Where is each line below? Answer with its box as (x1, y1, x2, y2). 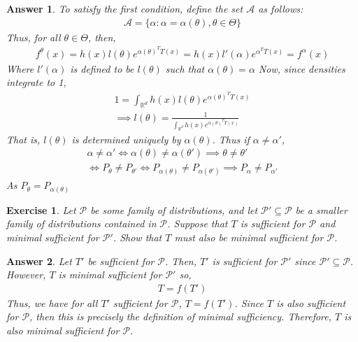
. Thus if (212, 131, 250, 146)
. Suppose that (167, 216, 228, 231)
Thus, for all (6, 29, 61, 44)
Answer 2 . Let (6, 253, 72, 268)
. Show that (113, 230, 162, 245)
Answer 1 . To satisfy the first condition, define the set (6, 1, 243, 15)
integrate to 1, (6, 75, 66, 90)
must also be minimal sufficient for (174, 230, 324, 245)
